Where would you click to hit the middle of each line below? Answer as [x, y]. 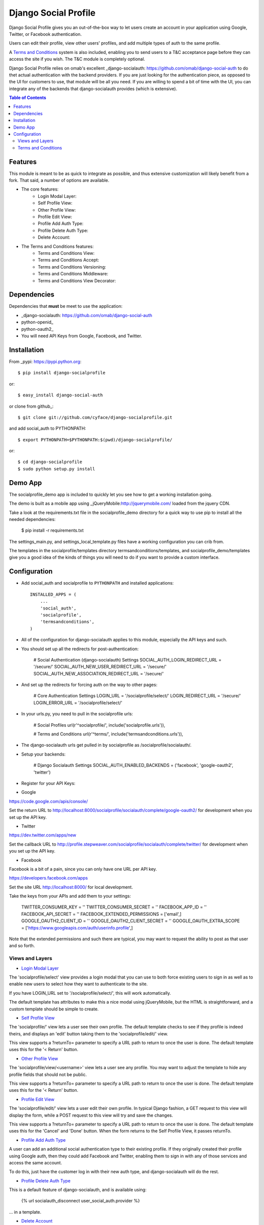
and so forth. [22, 946]
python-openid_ [37, 322]
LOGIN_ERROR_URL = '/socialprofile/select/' [78, 703]
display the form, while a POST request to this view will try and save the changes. [91, 1115]
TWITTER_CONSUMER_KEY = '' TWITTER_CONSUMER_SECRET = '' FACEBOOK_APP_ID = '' [114, 907]
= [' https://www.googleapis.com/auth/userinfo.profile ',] [77, 928]
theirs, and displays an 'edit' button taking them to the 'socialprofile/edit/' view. [88, 1033]
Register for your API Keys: [48, 783]
